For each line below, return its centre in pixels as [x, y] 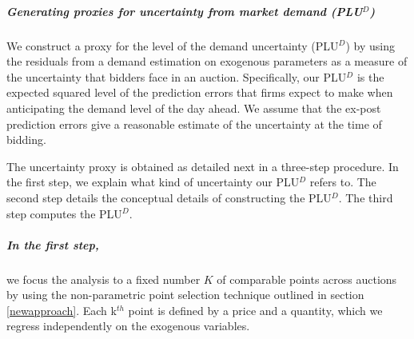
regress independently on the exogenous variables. [128, 326]
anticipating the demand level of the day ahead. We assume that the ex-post [194, 108]
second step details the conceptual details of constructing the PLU [169, 197]
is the [370, 76]
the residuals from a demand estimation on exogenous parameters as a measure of [207, 61]
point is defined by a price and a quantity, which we [255, 310]
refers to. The [343, 182]
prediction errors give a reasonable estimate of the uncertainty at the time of [194, 124]
